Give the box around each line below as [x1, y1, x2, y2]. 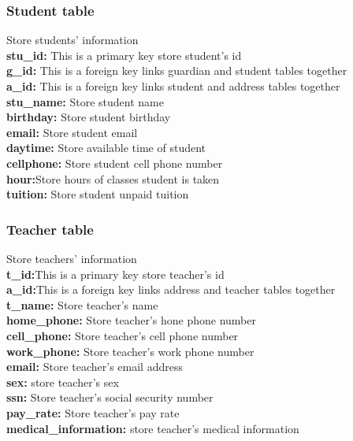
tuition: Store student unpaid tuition [6, 186, 189, 202]
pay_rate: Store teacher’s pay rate [6, 404, 180, 421]
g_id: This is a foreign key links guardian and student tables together [6, 62, 347, 79]
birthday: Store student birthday [6, 109, 171, 125]
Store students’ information [6, 31, 139, 48]
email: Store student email [6, 124, 138, 140]
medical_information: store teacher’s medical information [6, 420, 299, 436]
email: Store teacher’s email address [6, 358, 183, 375]
